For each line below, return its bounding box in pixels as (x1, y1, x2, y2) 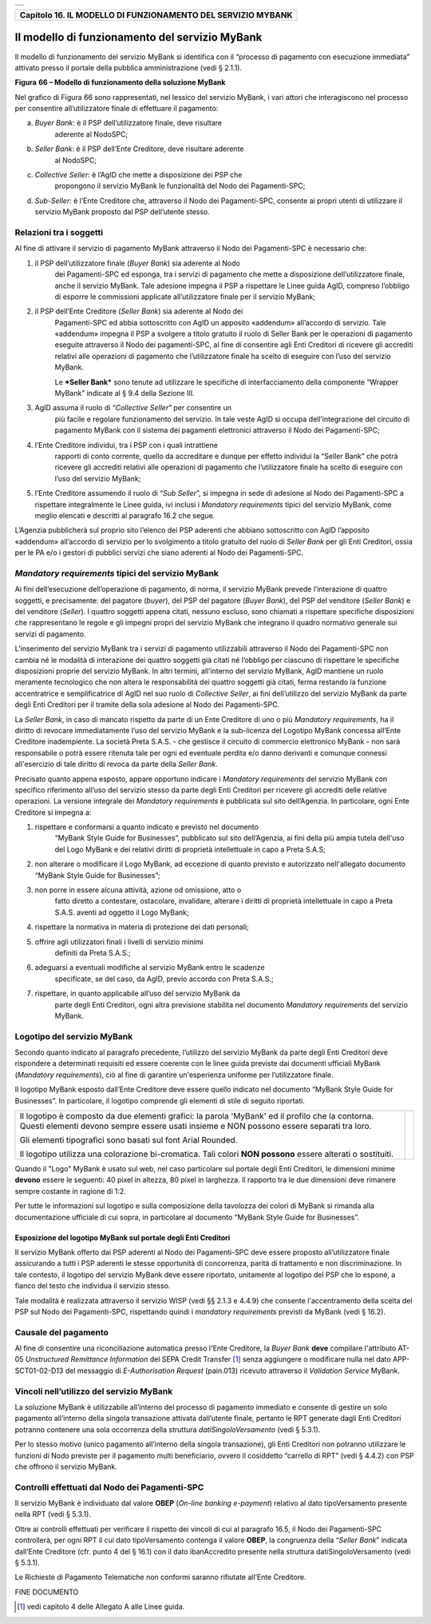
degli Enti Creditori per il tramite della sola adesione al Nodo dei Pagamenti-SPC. (14, 700, 280, 709)
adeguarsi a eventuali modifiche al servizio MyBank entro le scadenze (34, 963, 265, 972)
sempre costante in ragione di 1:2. (14, 1186, 127, 1195)
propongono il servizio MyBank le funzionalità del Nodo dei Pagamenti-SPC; (54, 181, 306, 191)
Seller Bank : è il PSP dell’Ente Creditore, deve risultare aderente (34, 144, 244, 154)
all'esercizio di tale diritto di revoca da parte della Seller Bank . (14, 760, 219, 769)
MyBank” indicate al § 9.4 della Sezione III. (54, 389, 195, 398)
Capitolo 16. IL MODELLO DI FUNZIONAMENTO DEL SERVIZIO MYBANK (19, 10, 293, 20)
